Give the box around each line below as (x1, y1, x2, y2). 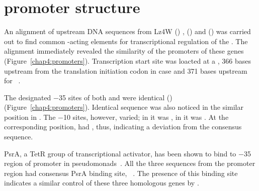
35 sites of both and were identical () (58, 92, 172, 102)
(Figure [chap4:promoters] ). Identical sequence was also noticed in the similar (4, 102, 243, 112)
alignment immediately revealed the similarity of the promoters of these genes (4, 46, 244, 56)
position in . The (4, 111, 56, 122)
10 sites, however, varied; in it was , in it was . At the (63, 111, 229, 122)
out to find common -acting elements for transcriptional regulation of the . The (4, 36, 248, 46)
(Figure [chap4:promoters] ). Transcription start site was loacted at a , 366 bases (4, 55, 251, 66)
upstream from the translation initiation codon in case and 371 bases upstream (4, 65, 247, 76)
